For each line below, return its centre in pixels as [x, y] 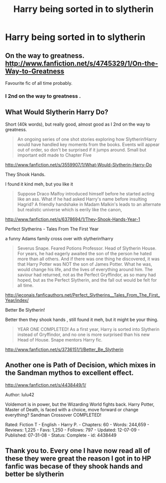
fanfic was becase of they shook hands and [74, 466]
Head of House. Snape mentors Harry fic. [60, 339]
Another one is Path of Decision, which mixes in [80, 365]
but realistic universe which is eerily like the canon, [70, 209]
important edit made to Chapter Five [54, 155]
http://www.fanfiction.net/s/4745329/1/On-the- [82, 63]
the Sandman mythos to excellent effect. [70, 373]
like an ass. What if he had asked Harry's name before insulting [82, 199]
